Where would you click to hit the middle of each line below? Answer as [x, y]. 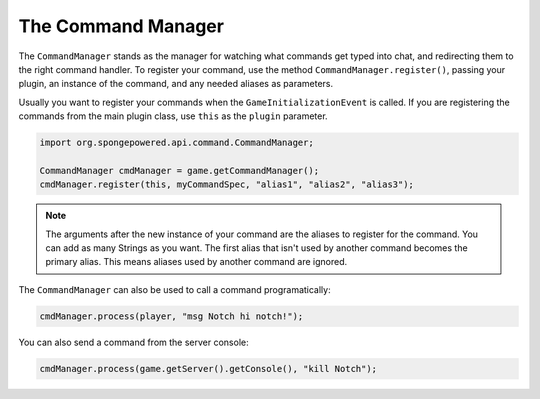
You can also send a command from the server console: [133, 342]
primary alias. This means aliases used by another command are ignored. [196, 262]
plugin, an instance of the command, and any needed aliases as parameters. [176, 84]
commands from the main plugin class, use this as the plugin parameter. [173, 116]
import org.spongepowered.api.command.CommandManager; [176, 143]
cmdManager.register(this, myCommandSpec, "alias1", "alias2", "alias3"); [227, 184]
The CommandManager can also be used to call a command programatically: [174, 289]
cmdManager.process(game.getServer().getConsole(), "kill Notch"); [208, 368]
